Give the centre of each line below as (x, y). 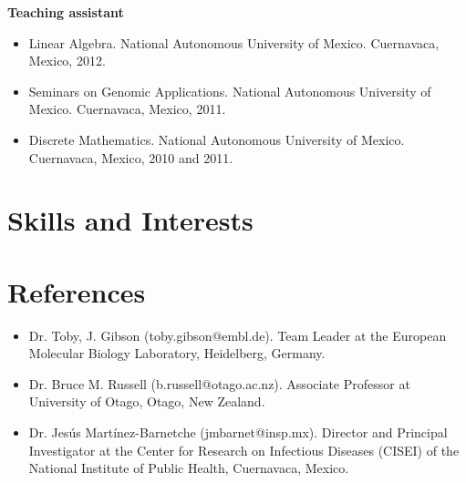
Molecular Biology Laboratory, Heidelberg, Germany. (177, 353)
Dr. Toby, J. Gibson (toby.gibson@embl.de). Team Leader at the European (238, 335)
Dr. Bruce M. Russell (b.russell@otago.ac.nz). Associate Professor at (219, 383)
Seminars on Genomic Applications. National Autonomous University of (230, 91)
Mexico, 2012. (67, 61)
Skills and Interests (130, 220)
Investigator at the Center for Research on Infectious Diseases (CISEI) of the (244, 450)
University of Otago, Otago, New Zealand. (147, 401)
